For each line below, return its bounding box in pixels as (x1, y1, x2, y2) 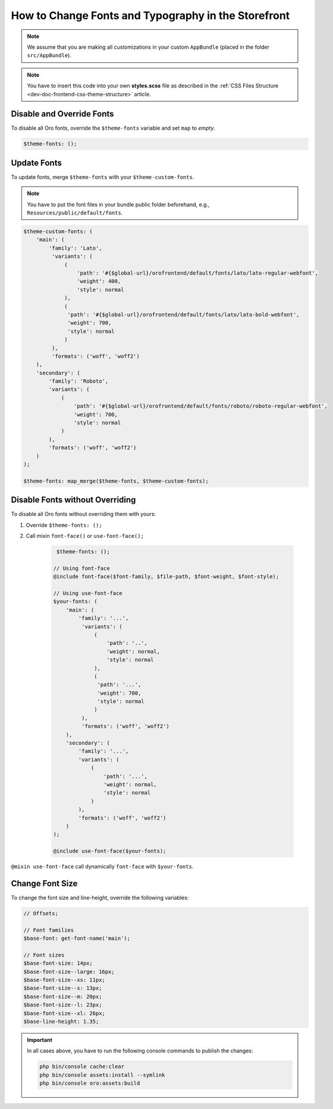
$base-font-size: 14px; (23, 960, 93, 967)
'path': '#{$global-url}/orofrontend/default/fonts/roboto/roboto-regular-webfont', (73, 403, 328, 409)
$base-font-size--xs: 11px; (23, 976, 105, 984)
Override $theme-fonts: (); (26, 521, 102, 528)
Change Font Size (11, 878, 78, 889)
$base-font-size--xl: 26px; (23, 1010, 105, 1016)
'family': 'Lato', (48, 244, 102, 251)
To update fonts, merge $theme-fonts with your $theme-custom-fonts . (11, 173, 194, 181)
